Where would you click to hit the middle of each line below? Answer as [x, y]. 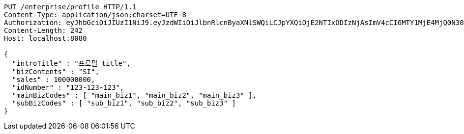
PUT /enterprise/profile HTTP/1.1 [70, 7]
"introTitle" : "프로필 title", [71, 63]
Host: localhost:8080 [45, 38]
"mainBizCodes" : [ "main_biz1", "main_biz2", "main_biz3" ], [134, 95]
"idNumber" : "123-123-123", [68, 87]
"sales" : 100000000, [54, 80]
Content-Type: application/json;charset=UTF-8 [95, 15]
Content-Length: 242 [43, 30]
